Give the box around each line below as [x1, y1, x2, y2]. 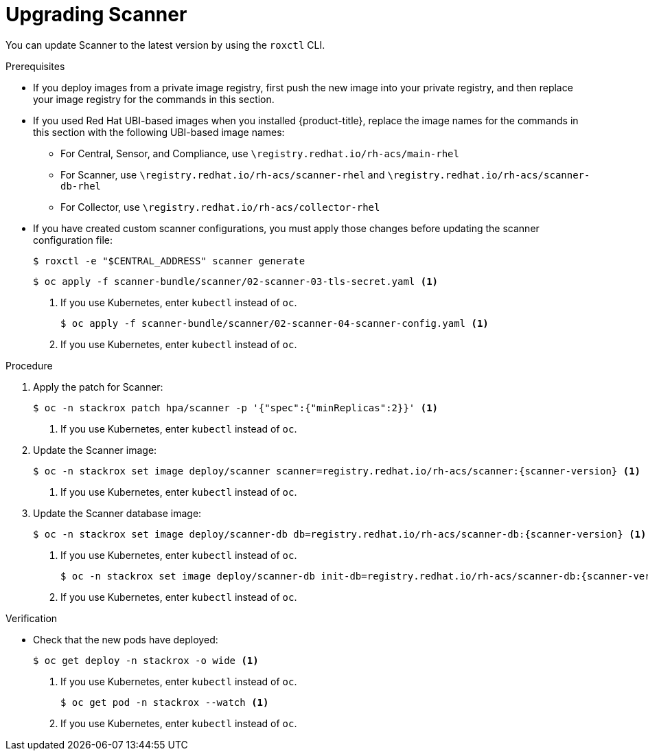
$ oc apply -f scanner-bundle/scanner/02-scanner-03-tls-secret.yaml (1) [33, 275, 439, 287]
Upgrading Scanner [5, 3, 187, 26]
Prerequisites [5, 60, 65, 72]
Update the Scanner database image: [33, 507, 202, 519]
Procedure [5, 359, 53, 371]
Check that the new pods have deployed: [33, 633, 218, 645]
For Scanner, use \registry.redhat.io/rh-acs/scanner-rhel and [60, 168, 385, 181]
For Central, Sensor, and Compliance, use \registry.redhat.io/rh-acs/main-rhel [60, 147, 459, 159]
